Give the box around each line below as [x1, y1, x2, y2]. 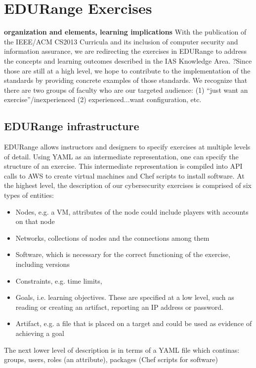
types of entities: [4, 190, 54, 200]
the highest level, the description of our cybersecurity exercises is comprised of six [4, 180, 252, 190]
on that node [15, 216, 55, 226]
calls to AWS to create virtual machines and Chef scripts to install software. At [4, 170, 245, 181]
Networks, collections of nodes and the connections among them [15, 232, 210, 243]
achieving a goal [15, 328, 64, 338]
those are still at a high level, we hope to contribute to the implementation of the [4, 65, 251, 75]
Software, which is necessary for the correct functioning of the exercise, [15, 249, 230, 259]
